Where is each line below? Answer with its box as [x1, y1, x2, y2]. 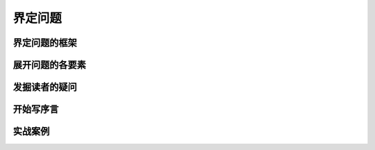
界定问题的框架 [12, 37, 77, 49]
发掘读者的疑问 [12, 81, 77, 93]
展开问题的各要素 [12, 59, 86, 71]
